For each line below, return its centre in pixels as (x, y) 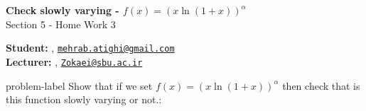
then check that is (321, 85)
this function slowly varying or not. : (84, 99)
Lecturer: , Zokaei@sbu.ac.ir (74, 61)
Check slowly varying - (63, 10)
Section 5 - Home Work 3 (61, 24)
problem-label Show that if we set (79, 85)
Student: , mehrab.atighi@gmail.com (90, 48)
